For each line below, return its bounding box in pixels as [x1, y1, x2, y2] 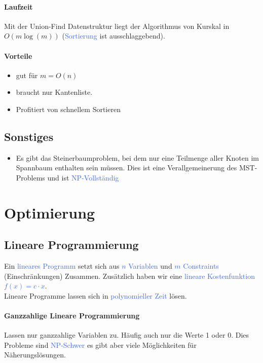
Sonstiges [4, 128, 54, 144]
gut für [16, 69, 38, 80]
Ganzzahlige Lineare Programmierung [4, 310, 140, 321]
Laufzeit [4, 1, 33, 12]
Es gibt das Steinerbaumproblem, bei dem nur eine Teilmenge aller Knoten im [16, 152, 259, 163]
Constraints [183, 261, 219, 271]
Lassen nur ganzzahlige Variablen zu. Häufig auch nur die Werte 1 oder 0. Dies [4, 330, 249, 340]
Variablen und [128, 261, 172, 271]
